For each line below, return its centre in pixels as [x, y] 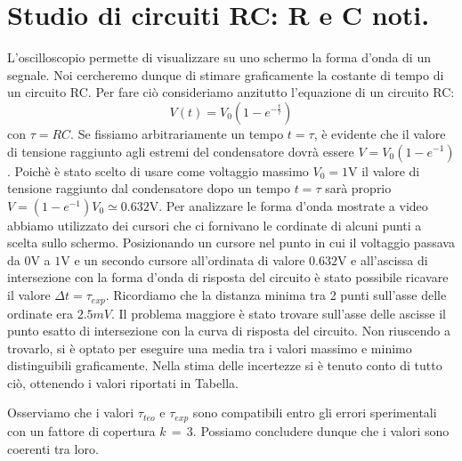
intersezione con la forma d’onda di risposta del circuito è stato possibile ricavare [228, 277]
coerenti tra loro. [53, 448]
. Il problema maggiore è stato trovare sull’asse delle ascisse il [279, 313]
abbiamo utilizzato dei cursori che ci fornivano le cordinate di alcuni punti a [215, 225]
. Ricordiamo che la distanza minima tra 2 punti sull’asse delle [276, 295]
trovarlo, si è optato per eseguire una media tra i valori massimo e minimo [210, 348]
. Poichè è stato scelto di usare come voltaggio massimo [158, 170]
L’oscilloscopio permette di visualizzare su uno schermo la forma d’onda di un [219, 57]
